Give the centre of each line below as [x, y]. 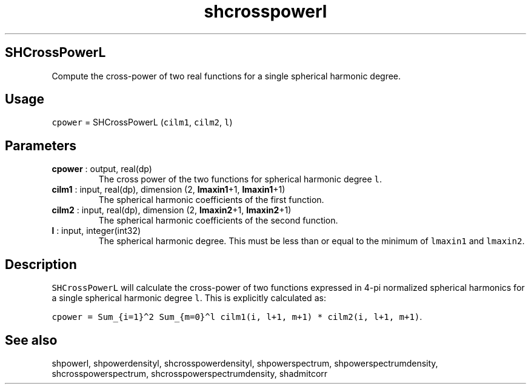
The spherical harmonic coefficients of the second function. [218, 221]
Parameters [41, 145]
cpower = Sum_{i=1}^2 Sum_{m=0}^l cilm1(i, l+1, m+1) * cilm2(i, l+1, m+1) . [237, 317]
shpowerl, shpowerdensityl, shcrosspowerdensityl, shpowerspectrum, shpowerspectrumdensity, [245, 363]
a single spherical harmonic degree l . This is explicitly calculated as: [189, 298]
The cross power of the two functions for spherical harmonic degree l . [240, 179]
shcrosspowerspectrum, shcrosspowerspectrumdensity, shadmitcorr [190, 373]
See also [31, 340]
